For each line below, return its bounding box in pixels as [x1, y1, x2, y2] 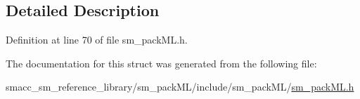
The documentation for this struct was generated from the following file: [6, 55, 317, 70]
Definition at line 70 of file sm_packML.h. [6, 32, 188, 47]
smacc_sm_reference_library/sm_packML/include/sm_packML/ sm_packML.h [6, 79, 354, 94]
